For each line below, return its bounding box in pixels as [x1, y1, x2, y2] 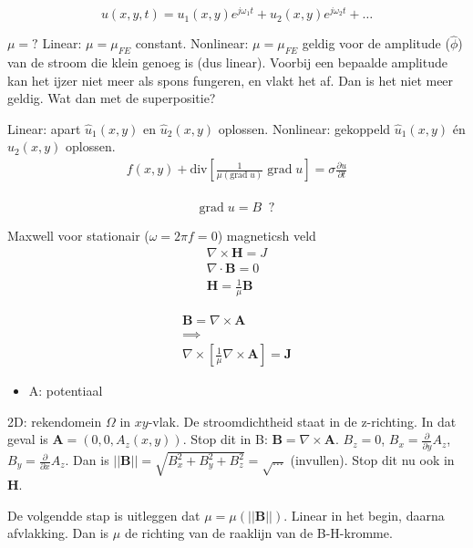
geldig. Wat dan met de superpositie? [7, 88, 216, 108]
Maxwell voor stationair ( [7, 226, 149, 245]
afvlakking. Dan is [7, 523, 109, 543]
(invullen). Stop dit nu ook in [290, 450, 455, 470]
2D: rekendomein [7, 411, 102, 430]
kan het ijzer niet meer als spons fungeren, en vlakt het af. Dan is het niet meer [7, 70, 454, 89]
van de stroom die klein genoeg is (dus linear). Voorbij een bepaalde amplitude [7, 53, 447, 72]
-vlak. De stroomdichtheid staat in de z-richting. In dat [148, 411, 457, 430]
